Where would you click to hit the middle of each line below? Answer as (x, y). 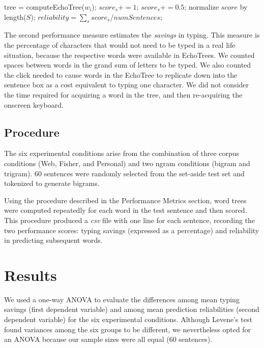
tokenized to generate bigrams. (52, 183)
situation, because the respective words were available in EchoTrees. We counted (129, 55)
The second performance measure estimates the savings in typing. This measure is (132, 35)
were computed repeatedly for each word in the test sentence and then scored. (126, 210)
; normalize (202, 7)
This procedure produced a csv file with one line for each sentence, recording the (130, 220)
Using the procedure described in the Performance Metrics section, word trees (125, 200)
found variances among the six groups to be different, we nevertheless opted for (128, 329)
